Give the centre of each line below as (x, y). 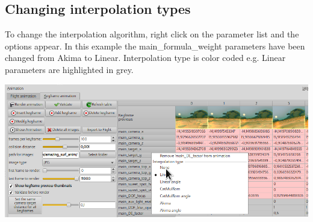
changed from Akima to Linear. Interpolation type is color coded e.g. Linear (145, 58)
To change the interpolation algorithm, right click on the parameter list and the (152, 34)
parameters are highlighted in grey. (69, 69)
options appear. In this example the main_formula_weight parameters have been (155, 46)
